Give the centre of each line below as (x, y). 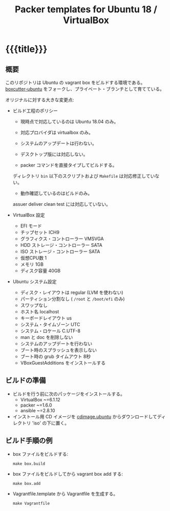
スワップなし (34, 305)
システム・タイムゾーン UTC (50, 324)
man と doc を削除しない (47, 337)
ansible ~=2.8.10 (38, 410)
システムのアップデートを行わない (56, 344)
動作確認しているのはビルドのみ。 (56, 193)
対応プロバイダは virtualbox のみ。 (57, 132)
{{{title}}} (26, 49)
